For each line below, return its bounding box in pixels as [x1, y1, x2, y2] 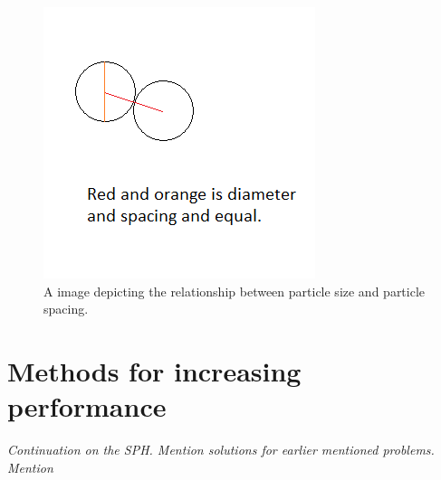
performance [7, 388, 167, 425]
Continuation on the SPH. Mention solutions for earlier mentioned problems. [7, 440, 435, 459]
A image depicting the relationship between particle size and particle [43, 281, 426, 300]
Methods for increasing [7, 352, 302, 389]
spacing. [43, 299, 89, 318]
